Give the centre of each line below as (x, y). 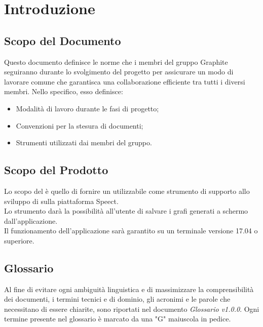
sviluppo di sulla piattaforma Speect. (61, 201)
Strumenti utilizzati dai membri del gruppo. (84, 142)
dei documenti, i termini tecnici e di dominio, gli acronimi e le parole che (117, 299)
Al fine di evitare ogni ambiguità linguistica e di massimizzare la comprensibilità (129, 289)
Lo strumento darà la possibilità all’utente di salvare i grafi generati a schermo (126, 211)
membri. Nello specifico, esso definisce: (64, 91)
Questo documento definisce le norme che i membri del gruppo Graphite (116, 62)
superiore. (19, 240)
